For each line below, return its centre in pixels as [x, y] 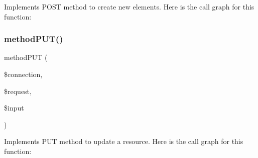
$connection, [23, 74]
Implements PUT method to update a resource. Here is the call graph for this [124, 141]
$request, [18, 91]
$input [14, 108]
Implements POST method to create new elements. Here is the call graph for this [129, 6]
